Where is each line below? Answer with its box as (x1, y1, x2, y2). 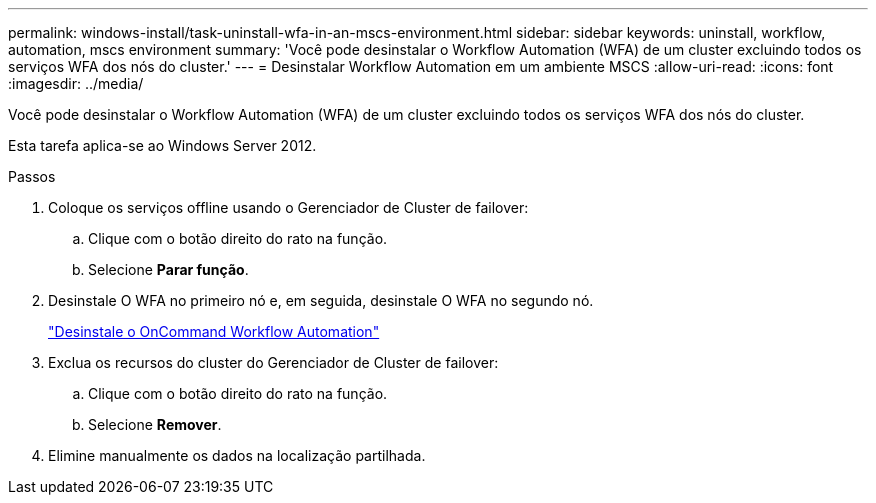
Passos (8, 168, 56, 185)
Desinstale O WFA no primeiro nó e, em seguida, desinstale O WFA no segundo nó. (48, 292, 594, 309)
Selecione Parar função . (88, 261, 249, 278)
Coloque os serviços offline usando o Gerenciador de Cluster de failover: (48, 199, 529, 216)
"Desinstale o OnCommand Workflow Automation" (48, 323, 380, 340)
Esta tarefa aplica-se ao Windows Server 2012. (8, 137, 317, 154)
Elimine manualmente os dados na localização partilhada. (48, 447, 426, 464)
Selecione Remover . (88, 416, 222, 433)
